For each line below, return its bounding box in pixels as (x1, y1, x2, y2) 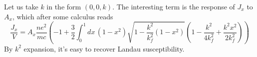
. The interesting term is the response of (112, 1, 235, 11)
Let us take (4, 1, 38, 11)
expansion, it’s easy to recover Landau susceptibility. (23, 43, 185, 54)
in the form (46, 1, 81, 11)
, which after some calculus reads (12, 11, 113, 21)
